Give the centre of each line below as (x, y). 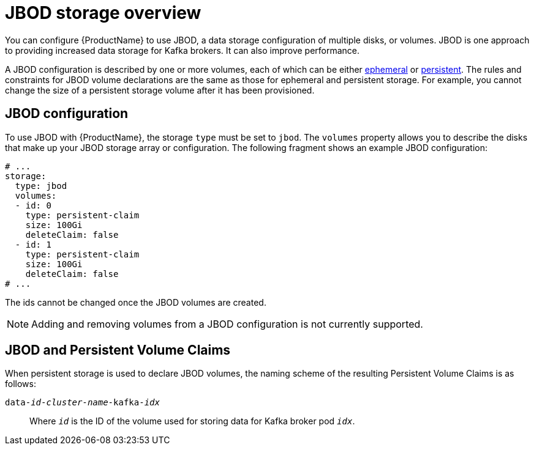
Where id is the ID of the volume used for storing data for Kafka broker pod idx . (192, 421)
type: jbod (41, 186)
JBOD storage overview (103, 13)
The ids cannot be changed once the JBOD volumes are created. (136, 302)
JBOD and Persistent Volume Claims (118, 350)
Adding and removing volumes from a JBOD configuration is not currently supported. (227, 324)
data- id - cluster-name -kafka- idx (82, 403)
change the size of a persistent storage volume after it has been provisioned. (160, 90)
